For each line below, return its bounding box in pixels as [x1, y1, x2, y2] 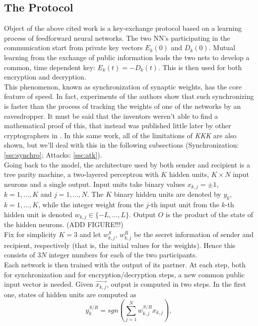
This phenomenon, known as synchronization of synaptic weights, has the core [4, 81, 242, 91]
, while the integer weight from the [38, 199, 144, 209]
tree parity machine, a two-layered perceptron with [4, 169, 159, 179]
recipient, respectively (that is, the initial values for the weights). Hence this [4, 240, 236, 250]
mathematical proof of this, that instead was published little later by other [4, 120, 231, 131]
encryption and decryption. [4, 72, 86, 82]
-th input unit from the [148, 199, 219, 209]
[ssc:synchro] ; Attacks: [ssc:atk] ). [4, 149, 102, 160]
